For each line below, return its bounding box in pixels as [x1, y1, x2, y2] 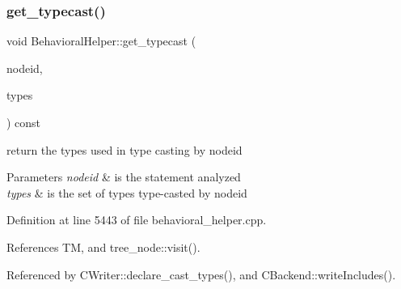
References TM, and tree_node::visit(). [6, 238, 200, 255]
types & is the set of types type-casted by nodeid [6, 184, 247, 201]
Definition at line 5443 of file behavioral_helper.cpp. [6, 211, 267, 228]
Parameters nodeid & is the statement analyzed [6, 168, 241, 185]
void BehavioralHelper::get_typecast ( [6, 32, 196, 49]
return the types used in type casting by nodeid [6, 141, 243, 158]
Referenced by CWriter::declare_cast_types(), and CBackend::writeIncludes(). [6, 266, 396, 283]
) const [6, 114, 41, 130]
